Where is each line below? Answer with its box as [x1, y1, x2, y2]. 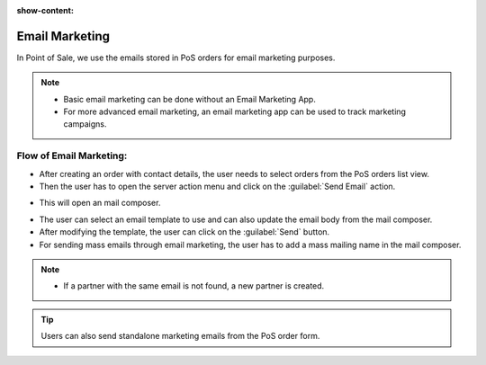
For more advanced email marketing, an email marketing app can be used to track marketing [63, 106, 407, 117]
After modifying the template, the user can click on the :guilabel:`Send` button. [39, 227, 330, 237]
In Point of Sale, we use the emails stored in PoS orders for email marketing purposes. [16, 52, 336, 63]
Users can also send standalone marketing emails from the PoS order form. [40, 331, 320, 342]
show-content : [16, 5, 74, 15]
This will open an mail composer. [39, 198, 161, 209]
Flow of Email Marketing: [16, 149, 128, 162]
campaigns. [63, 119, 107, 129]
